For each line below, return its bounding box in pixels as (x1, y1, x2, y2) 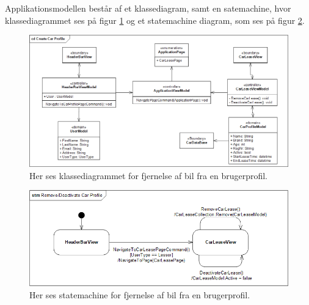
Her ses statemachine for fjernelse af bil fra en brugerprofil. (29, 288, 250, 301)
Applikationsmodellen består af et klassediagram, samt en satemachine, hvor (5, 2, 291, 14)
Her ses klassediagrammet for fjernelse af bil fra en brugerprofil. (29, 169, 267, 182)
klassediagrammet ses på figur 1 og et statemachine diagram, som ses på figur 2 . (5, 13, 305, 26)
